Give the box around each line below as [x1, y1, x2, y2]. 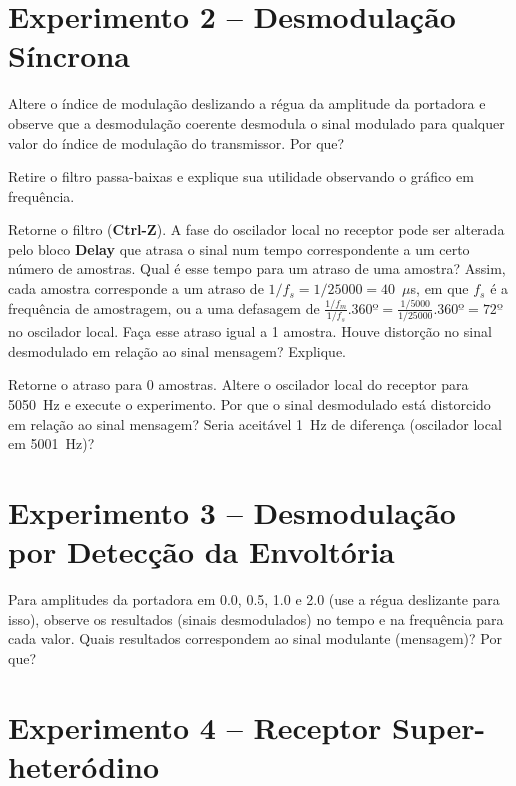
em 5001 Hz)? [8, 433, 95, 454]
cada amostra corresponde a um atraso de [8, 278, 264, 299]
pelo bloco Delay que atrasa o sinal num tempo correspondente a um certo [8, 238, 470, 259]
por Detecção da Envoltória [8, 531, 395, 572]
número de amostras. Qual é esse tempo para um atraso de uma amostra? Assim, [8, 258, 506, 279]
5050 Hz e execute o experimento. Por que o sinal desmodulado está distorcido [8, 394, 491, 415]
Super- [391, 706, 486, 747]
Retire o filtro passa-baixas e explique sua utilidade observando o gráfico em [8, 166, 474, 187]
